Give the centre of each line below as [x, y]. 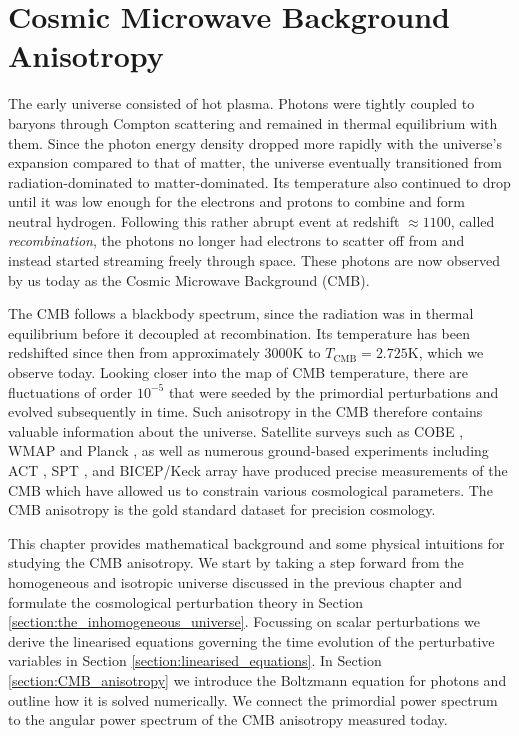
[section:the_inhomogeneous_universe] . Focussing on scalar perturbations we [244, 621]
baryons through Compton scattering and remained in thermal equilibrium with [253, 122]
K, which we [445, 352]
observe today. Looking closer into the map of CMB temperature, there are [238, 372]
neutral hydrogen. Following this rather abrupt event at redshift [204, 220]
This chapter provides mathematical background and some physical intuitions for [256, 542]
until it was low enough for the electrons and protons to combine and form [236, 201]
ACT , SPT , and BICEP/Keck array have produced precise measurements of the [258, 470]
